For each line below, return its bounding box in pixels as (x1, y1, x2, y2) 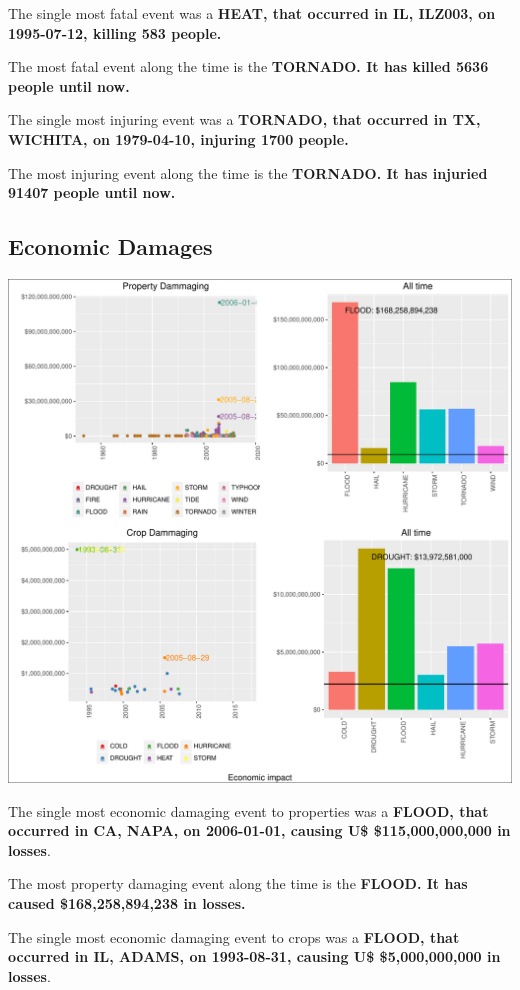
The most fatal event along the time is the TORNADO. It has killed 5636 (8, 56, 489, 77)
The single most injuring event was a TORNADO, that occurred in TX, (8, 109, 481, 130)
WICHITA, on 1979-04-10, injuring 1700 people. (8, 128, 349, 149)
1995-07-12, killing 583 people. (8, 22, 222, 43)
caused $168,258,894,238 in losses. (8, 892, 246, 913)
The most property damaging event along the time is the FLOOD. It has (8, 873, 468, 894)
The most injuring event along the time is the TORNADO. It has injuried (8, 162, 488, 183)
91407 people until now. (8, 182, 176, 203)
